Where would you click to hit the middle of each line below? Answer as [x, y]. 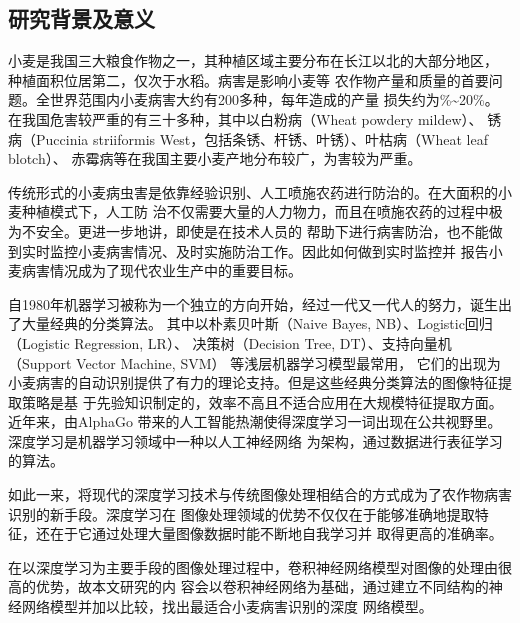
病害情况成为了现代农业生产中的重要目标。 [161, 270]
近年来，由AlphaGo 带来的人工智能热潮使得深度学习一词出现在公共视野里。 [255, 421]
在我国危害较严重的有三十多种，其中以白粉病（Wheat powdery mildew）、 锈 [255, 118]
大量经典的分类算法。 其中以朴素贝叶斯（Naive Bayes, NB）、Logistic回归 [257, 323]
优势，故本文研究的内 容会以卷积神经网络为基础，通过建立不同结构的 [262, 586]
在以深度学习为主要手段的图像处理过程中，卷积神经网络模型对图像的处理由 [253, 566]
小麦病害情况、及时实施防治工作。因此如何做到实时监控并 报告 [283, 250]
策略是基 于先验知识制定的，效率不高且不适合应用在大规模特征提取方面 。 [262, 401]
